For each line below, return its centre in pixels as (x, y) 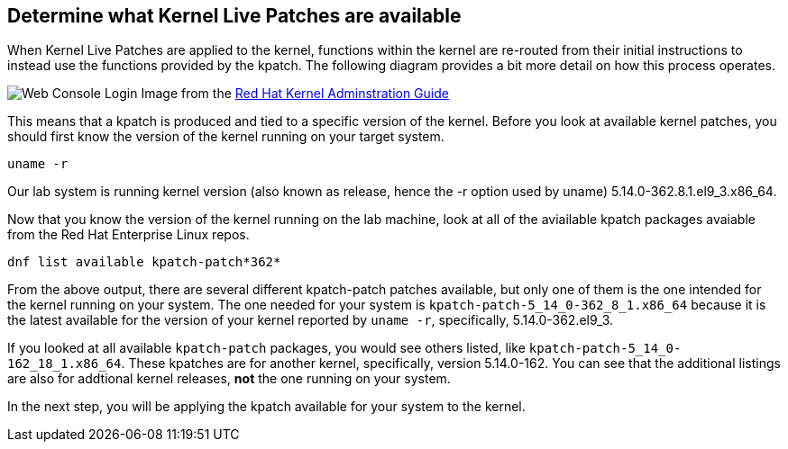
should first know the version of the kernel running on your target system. (226, 137)
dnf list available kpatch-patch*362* (144, 262)
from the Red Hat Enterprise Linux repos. (128, 235)
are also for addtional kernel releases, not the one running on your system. (229, 379)
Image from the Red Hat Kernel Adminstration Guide (295, 94)
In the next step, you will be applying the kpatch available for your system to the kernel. (266, 407)
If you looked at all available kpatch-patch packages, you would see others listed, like (266, 348)
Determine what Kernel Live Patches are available (234, 16)
